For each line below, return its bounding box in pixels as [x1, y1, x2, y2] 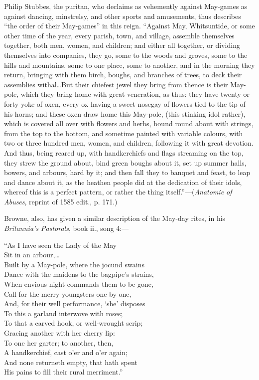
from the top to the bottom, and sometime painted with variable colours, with [4, 128, 243, 138]
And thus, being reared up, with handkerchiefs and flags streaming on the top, [4, 147, 244, 158]
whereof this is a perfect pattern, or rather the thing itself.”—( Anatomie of [4, 187, 232, 197]
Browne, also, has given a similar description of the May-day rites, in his [4, 213, 226, 223]
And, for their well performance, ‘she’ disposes [4, 298, 145, 309]
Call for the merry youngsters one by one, [4, 288, 131, 299]
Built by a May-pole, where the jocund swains [4, 259, 144, 269]
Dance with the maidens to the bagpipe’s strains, [4, 269, 154, 279]
